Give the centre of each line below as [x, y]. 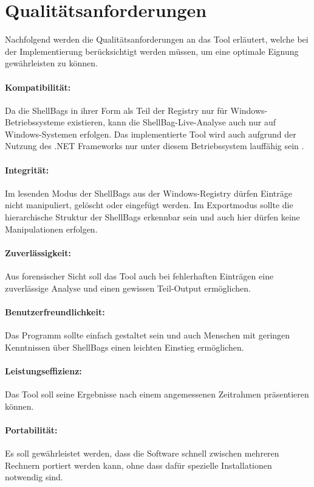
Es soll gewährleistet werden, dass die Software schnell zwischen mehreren [142, 453]
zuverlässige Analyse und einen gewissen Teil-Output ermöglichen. [128, 288]
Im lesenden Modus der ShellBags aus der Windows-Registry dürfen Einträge [148, 193]
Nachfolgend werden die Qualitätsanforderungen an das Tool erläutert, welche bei [157, 39]
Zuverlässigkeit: [38, 252]
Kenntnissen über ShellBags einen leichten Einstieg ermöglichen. [125, 347]
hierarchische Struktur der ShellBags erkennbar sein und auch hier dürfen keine [152, 217]
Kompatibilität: [38, 87]
